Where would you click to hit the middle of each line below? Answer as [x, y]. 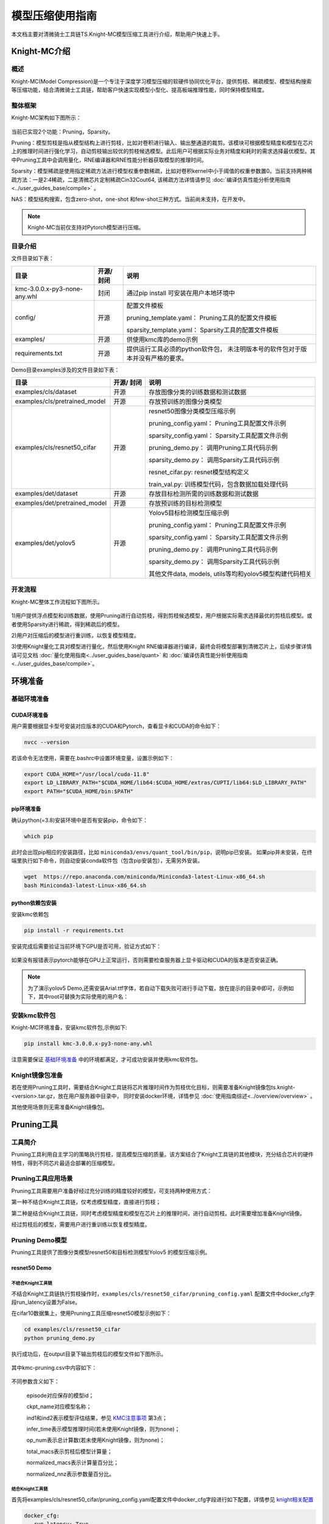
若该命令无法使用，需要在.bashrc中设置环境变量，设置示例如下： [93, 758]
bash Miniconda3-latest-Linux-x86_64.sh [85, 885]
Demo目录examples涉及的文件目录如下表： [65, 369]
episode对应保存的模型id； [60, 1395]
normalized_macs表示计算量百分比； [73, 1462]
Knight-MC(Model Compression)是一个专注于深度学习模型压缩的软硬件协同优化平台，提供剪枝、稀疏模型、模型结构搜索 [161, 81]
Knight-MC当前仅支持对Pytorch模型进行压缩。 [86, 227]
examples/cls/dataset [46, 392]
